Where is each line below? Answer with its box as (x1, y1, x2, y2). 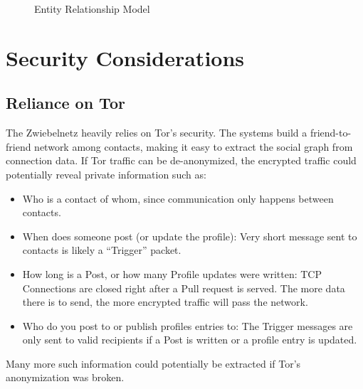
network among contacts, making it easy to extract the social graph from (34, 139, 353, 154)
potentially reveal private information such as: (6, 166, 206, 181)
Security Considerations (6, 43, 245, 72)
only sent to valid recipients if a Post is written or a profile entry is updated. (22, 332, 357, 347)
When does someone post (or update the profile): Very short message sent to (22, 228, 357, 243)
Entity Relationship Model (34, 1, 150, 16)
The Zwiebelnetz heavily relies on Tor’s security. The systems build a (6, 125, 307, 140)
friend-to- (310, 125, 352, 140)
